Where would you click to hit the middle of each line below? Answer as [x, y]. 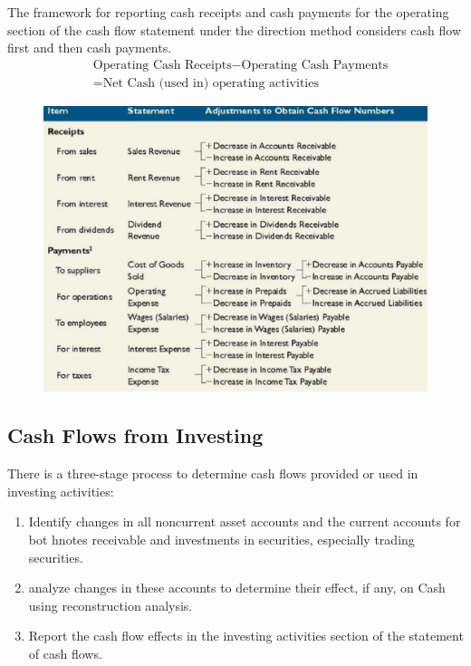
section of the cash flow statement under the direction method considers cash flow [235, 29]
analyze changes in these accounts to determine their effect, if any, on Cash [237, 588]
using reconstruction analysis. [111, 605]
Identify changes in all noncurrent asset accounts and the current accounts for [245, 521]
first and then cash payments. [90, 48]
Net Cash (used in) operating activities [211, 83]
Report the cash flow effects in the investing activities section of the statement [246, 636]
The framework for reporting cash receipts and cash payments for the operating [228, 12]
